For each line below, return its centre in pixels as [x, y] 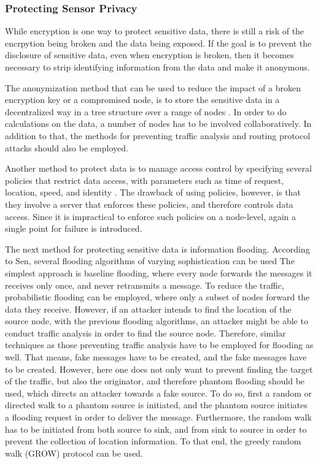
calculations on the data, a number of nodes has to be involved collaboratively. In [158, 124]
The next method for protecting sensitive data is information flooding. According [157, 249]
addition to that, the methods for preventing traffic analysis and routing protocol [158, 135]
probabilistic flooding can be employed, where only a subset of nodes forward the [157, 297]
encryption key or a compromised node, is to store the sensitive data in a [142, 100]
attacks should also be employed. [67, 147]
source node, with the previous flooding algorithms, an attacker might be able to [157, 321]
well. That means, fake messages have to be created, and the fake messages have [156, 357]
